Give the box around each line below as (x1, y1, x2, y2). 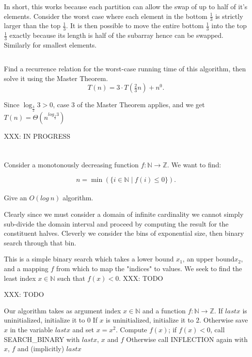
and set (72, 324, 94, 334)
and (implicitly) (17, 343, 64, 354)
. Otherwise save (199, 315, 248, 325)
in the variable (10, 324, 53, 334)
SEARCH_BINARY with (4, 334, 80, 344)
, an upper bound (182, 254, 235, 264)
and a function (142, 305, 186, 315)
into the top (211, 20, 247, 31)
